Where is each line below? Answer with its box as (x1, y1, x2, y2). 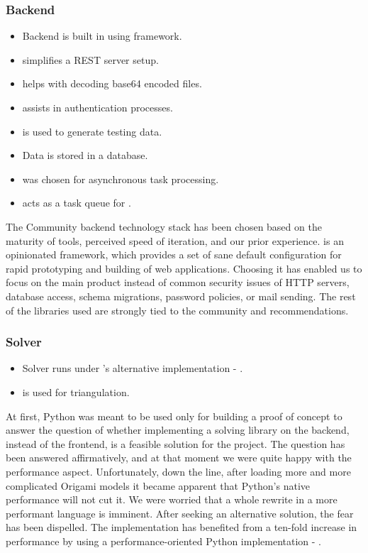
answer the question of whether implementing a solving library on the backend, (6, 422, 350, 437)
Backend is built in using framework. (22, 28, 182, 43)
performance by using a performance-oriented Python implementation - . (6, 533, 321, 548)
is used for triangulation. (22, 384, 130, 399)
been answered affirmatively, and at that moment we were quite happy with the (6, 450, 352, 465)
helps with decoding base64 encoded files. (22, 76, 202, 91)
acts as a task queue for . (22, 195, 131, 210)
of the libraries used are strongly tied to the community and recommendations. (6, 302, 349, 317)
